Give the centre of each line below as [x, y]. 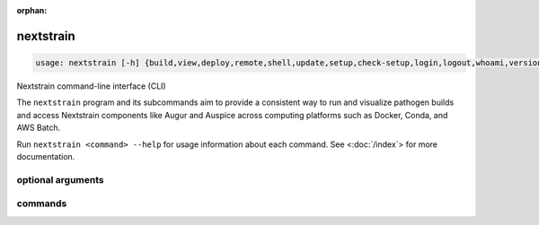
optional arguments [60, 179]
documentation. [46, 156]
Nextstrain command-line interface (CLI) [91, 86]
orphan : [32, 10]
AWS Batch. [39, 128]
